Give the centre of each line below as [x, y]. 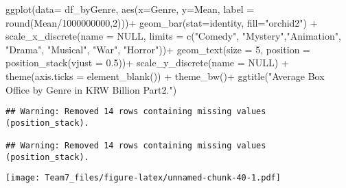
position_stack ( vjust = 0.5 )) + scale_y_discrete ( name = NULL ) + [147, 63]
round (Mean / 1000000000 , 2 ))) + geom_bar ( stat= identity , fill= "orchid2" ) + [162, 22]
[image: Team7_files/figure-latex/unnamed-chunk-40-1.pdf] [143, 178]
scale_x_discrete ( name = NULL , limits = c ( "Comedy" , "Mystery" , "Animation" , [173, 36]
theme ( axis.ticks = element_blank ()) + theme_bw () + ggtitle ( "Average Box [165, 76]
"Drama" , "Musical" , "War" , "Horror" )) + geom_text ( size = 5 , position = [158, 49]
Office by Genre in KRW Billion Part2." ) [91, 89]
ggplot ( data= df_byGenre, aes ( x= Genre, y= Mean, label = [130, 9]
